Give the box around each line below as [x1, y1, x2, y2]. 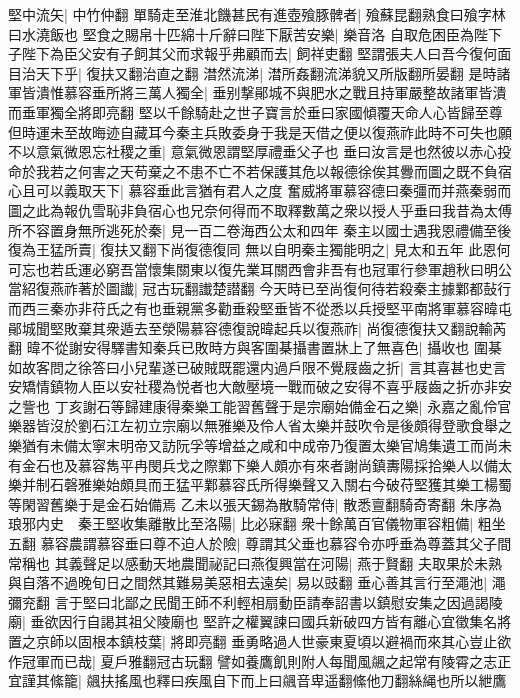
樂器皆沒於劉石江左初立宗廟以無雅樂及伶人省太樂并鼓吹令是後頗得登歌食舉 [8, 415, 498, 436]
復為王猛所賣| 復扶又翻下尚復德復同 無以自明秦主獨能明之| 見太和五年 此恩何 [8, 239, 511, 260]
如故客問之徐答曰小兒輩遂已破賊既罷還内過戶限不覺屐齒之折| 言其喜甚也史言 [8, 356, 507, 377]
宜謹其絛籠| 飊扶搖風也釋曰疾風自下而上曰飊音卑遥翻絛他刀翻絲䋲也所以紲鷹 [8, 670, 507, 691]
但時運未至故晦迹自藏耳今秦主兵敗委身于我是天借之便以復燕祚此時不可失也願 [8, 121, 512, 142]
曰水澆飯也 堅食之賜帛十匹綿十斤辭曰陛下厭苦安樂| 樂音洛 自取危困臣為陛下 [8, 23, 502, 44]
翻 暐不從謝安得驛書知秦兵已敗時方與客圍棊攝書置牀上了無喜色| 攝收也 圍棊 [8, 337, 502, 358]
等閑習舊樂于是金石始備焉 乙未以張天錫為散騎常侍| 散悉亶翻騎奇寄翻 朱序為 [8, 493, 502, 514]
